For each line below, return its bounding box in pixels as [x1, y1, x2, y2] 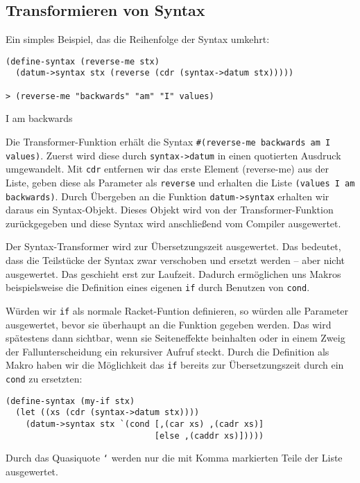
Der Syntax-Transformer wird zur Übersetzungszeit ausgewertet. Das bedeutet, [6, 239, 341, 254]
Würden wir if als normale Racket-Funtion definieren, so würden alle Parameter [6, 303, 349, 317]
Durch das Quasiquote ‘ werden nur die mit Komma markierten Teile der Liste [6, 450, 343, 465]
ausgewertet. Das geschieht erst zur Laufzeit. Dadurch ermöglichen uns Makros [6, 266, 341, 281]
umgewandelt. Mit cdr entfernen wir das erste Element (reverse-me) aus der [6, 161, 329, 176]
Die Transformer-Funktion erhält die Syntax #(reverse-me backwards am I [6, 134, 331, 149]
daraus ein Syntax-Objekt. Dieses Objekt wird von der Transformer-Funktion [6, 202, 334, 217]
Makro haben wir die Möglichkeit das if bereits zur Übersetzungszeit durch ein [6, 358, 344, 372]
